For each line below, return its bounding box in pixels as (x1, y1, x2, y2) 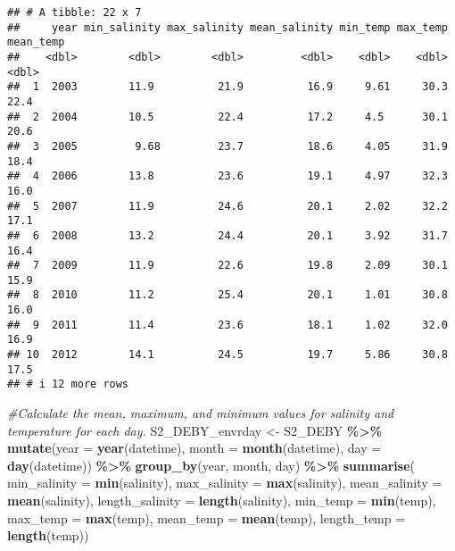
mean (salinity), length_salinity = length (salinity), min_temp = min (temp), (7, 491, 436, 510)
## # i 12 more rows (7, 378, 129, 391)
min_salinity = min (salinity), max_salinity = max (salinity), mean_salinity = (7, 473, 443, 492)
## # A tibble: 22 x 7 (7, 6, 142, 19)
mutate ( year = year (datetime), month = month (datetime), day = (7, 438, 382, 457)
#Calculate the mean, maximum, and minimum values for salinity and (7, 404, 394, 422)
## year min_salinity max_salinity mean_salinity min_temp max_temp (7, 21, 448, 34)
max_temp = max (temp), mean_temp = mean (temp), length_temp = (7, 508, 406, 527)
